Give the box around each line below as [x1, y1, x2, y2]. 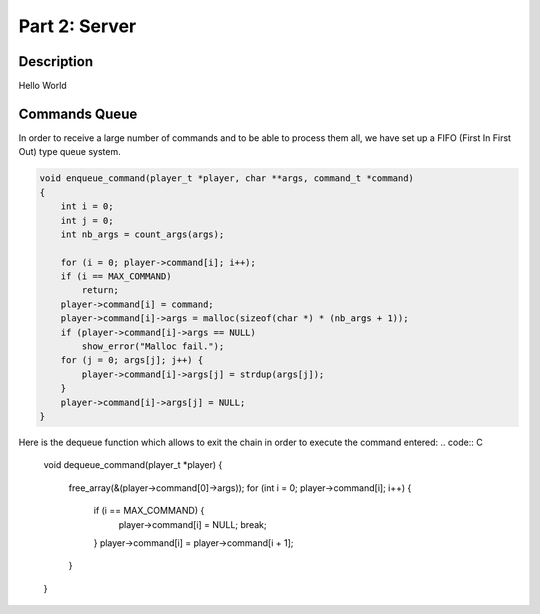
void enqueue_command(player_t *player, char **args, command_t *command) [39, 173, 415, 184]
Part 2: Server [18, 15, 137, 37]
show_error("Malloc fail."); [81, 341, 225, 352]
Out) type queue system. [18, 146, 121, 158]
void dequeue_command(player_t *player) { [43, 459, 223, 471]
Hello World [18, 80, 67, 92]
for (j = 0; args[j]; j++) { [60, 355, 204, 366]
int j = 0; [60, 215, 114, 226]
